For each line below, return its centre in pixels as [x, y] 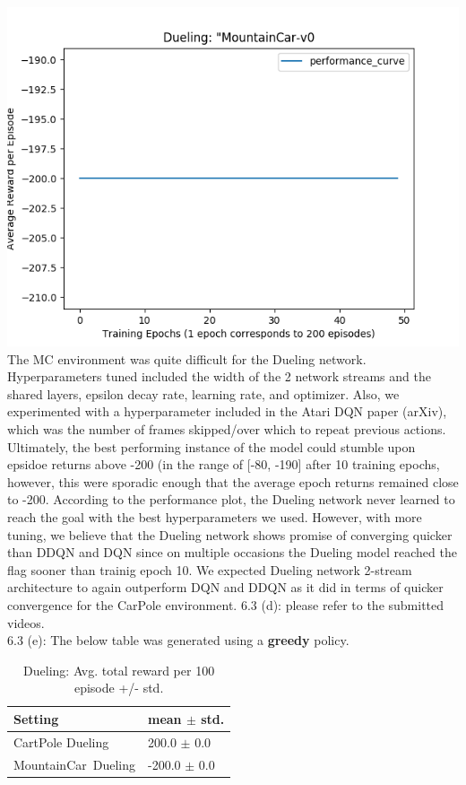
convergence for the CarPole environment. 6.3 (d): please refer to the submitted [226, 604]
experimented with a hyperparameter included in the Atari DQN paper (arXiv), [227, 411]
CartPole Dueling [61, 741]
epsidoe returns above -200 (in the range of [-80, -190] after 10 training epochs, [224, 464]
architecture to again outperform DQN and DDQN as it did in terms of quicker [225, 587]
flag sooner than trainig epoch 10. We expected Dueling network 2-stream [210, 569]
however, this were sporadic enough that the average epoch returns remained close [233, 481]
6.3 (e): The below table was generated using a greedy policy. [178, 640]
